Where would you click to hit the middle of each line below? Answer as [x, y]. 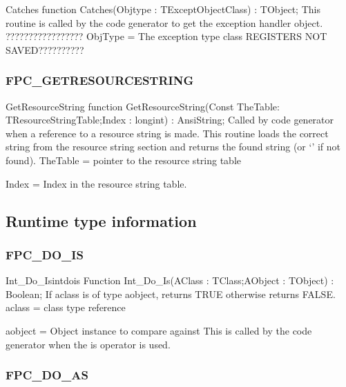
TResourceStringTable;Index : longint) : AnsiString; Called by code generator [170, 120]
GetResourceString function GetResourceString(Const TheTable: [143, 106]
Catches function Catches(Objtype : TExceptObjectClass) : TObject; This [163, 9]
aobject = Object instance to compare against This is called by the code [159, 330]
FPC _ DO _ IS [45, 254]
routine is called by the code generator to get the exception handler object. [164, 22]
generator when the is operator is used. [88, 344]
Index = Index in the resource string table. [96, 183]
